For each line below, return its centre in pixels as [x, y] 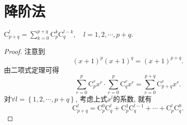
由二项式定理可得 [31, 69]
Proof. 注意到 [25, 51]
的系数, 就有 [132, 99]
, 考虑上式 [91, 99]
